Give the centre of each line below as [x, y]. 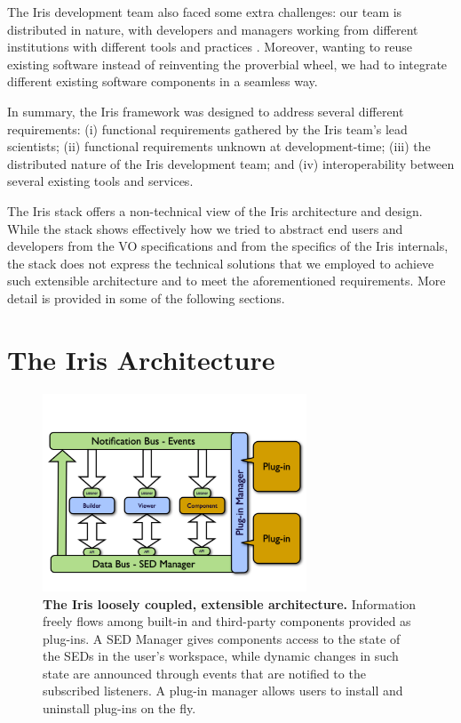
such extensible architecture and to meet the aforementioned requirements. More [227, 281]
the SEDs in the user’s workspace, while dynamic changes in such [221, 656]
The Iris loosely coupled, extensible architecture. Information [230, 603]
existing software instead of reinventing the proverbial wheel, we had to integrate [227, 64]
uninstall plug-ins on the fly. [119, 708]
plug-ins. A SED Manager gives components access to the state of [222, 638]
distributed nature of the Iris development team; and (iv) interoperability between [231, 163]
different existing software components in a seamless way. [163, 81]
